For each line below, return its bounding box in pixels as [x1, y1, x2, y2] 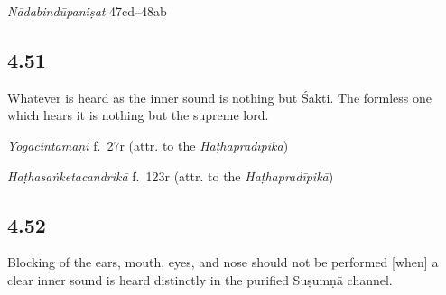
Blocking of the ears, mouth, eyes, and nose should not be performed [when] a [7, 253, 439, 272]
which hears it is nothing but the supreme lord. [7, 106, 269, 124]
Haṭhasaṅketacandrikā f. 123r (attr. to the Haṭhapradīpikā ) [7, 166, 334, 185]
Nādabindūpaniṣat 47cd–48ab [7, 2, 167, 20]
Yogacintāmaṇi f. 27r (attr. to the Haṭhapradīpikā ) [7, 135, 289, 154]
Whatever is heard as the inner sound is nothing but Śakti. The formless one [7, 88, 432, 106]
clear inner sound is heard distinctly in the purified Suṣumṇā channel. [7, 270, 393, 289]
